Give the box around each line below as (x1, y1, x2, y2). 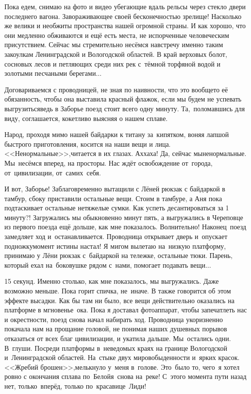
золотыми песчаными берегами (4, 68, 96, 78)
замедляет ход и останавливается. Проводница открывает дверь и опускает (4, 231, 228, 241)
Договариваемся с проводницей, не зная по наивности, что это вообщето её (4, 84, 228, 94)
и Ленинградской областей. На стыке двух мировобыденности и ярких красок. (4, 352, 240, 362)
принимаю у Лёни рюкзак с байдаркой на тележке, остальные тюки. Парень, (4, 250, 233, 260)
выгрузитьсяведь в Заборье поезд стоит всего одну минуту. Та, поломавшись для (4, 103, 245, 113)
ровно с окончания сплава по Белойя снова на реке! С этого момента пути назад (4, 371, 247, 381)
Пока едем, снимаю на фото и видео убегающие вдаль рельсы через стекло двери (4, 1, 246, 11)
